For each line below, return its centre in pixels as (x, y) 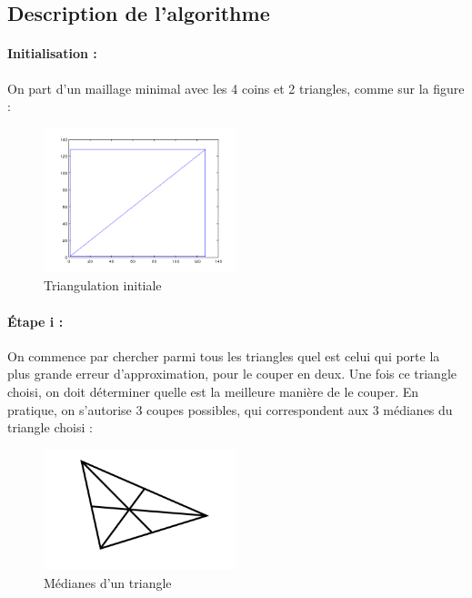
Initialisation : (52, 53)
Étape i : (35, 321)
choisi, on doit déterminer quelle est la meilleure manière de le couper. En (213, 391)
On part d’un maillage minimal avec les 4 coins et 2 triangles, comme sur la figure (236, 88)
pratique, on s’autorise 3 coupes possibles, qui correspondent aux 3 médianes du (230, 409)
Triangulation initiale (103, 285)
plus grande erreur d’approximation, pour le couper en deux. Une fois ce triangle (232, 374)
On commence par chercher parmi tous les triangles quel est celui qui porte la (224, 355)
